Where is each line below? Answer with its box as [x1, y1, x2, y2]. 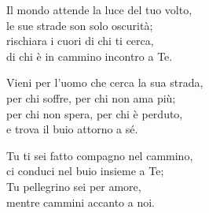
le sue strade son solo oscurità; [6, 17, 153, 33]
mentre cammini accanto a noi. [6, 193, 156, 210]
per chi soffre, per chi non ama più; [6, 89, 176, 106]
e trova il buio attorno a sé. [6, 121, 138, 137]
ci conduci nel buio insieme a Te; [6, 163, 164, 179]
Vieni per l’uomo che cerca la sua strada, [6, 74, 203, 91]
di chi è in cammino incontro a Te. [6, 47, 173, 64]
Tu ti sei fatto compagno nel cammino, [6, 147, 193, 163]
